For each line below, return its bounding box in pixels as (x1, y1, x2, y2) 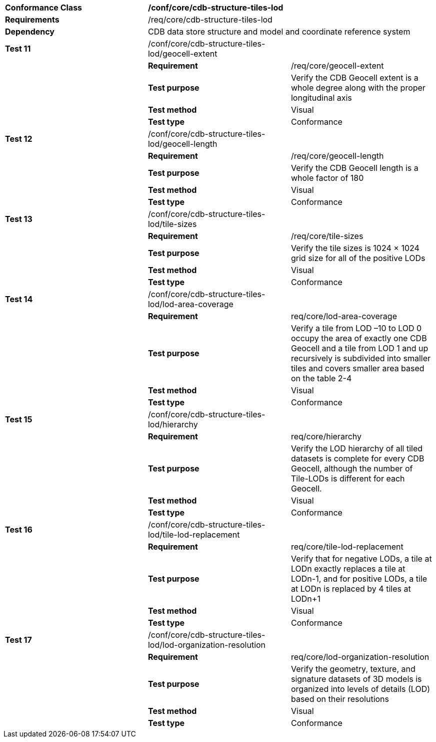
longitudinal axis (290, 93, 352, 103)
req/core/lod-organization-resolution (290, 652, 429, 662)
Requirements (5, 15, 59, 25)
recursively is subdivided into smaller (290, 353, 430, 363)
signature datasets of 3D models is (290, 674, 422, 684)
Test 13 (5, 214, 32, 224)
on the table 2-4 (290, 373, 352, 383)
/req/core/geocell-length (290, 151, 384, 161)
